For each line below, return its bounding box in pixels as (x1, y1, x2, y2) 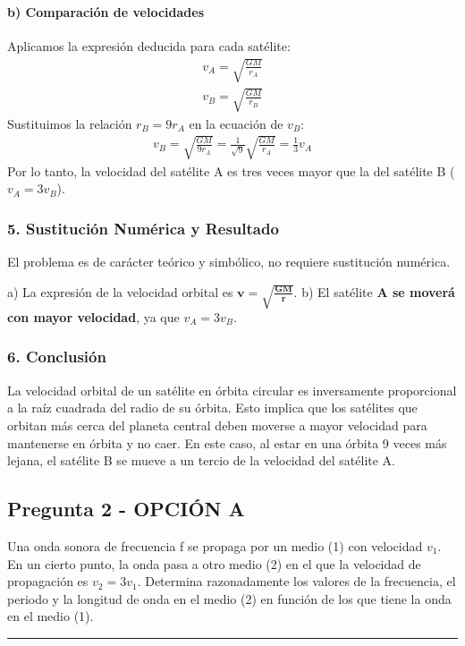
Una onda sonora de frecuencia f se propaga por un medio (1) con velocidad (7, 536, 423, 555)
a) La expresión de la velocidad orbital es (7, 282, 233, 301)
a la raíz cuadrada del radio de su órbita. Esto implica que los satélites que (7, 398, 418, 417)
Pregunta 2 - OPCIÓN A (7, 495, 245, 523)
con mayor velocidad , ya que (7, 307, 180, 326)
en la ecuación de (189, 114, 283, 132)
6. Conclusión (7, 345, 106, 368)
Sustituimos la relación (7, 114, 132, 132)
